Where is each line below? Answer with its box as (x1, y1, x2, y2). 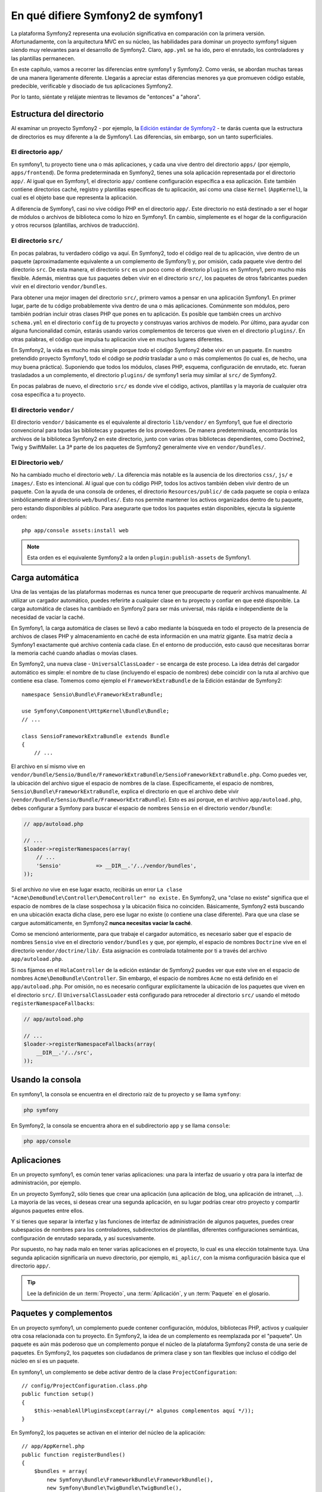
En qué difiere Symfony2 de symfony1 (11, 9, 203, 22)
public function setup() (21, 1391, 94, 1398)
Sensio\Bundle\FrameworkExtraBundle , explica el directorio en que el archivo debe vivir (11, 788, 239, 795)
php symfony (23, 1106, 59, 1113)
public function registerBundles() (21, 1451, 126, 1458)
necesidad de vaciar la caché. (11, 614, 85, 621)
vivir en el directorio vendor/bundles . (11, 283, 107, 290)
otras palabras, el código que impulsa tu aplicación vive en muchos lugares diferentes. (11, 335, 224, 343)
